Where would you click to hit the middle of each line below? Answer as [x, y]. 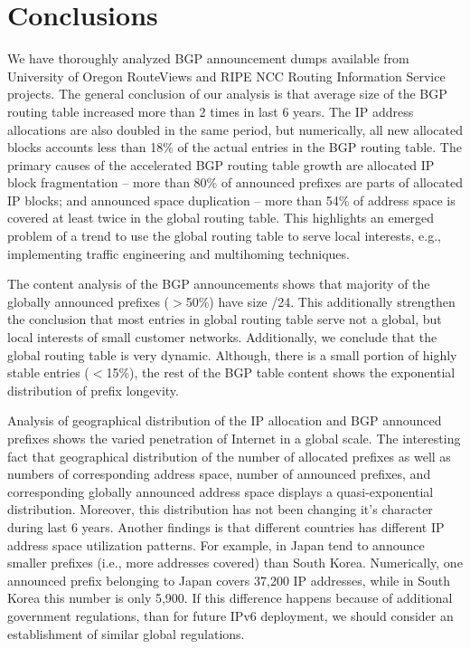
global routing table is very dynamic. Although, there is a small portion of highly [232, 354]
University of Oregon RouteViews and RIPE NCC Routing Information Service [226, 76]
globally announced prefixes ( [89, 301]
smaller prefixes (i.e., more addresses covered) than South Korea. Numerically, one [235, 563]
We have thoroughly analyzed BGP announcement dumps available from [208, 58]
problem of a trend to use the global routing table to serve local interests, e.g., [224, 236]
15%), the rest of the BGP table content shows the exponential [281, 372]
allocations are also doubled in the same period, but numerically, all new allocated [235, 129]
